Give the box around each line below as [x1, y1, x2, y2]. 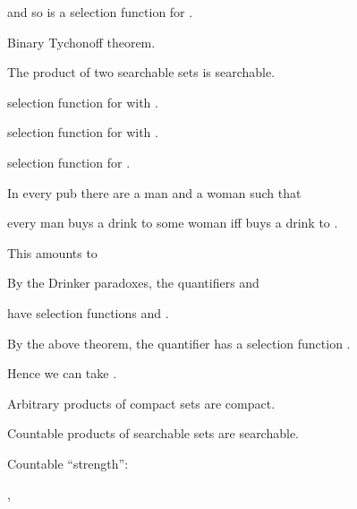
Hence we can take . [7, 364, 117, 383]
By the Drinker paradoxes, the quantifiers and [7, 273, 259, 292]
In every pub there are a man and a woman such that [7, 183, 302, 202]
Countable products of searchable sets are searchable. [7, 424, 300, 443]
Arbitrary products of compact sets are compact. [7, 393, 276, 412]
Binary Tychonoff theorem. [7, 32, 156, 51]
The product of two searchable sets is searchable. [7, 63, 276, 82]
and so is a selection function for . [7, 3, 193, 21]
